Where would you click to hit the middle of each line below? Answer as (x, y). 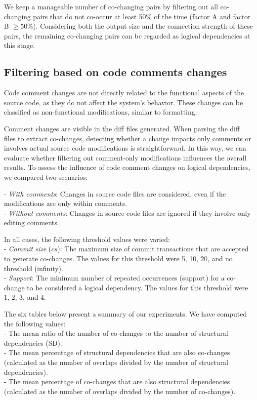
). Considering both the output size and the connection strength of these (143, 26)
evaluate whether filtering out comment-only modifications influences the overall (125, 157)
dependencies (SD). (33, 342)
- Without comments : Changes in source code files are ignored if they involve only (128, 213)
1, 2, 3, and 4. (25, 297)
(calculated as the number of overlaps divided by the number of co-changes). (120, 391)
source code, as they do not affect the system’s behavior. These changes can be (124, 102)
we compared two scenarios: (46, 177)
